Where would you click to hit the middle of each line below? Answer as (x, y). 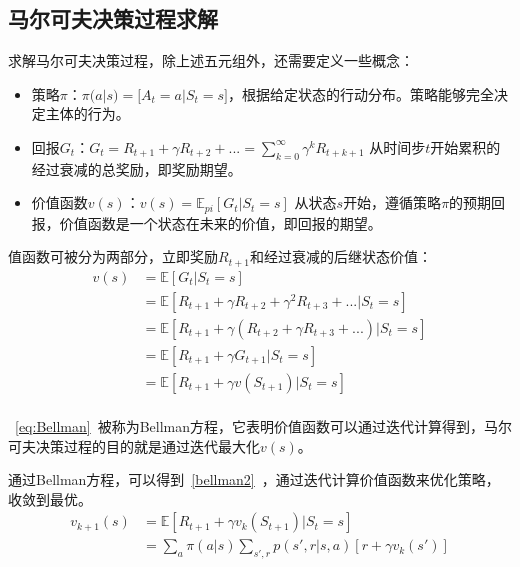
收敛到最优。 (50, 498)
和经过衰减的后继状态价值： (340, 256)
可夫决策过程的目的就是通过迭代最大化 (134, 445)
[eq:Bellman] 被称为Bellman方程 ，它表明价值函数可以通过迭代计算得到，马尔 (264, 426)
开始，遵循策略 (392, 202)
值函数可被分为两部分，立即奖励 (113, 256)
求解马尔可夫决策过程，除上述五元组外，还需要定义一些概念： (211, 60)
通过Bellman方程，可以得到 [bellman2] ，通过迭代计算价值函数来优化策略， (254, 479)
